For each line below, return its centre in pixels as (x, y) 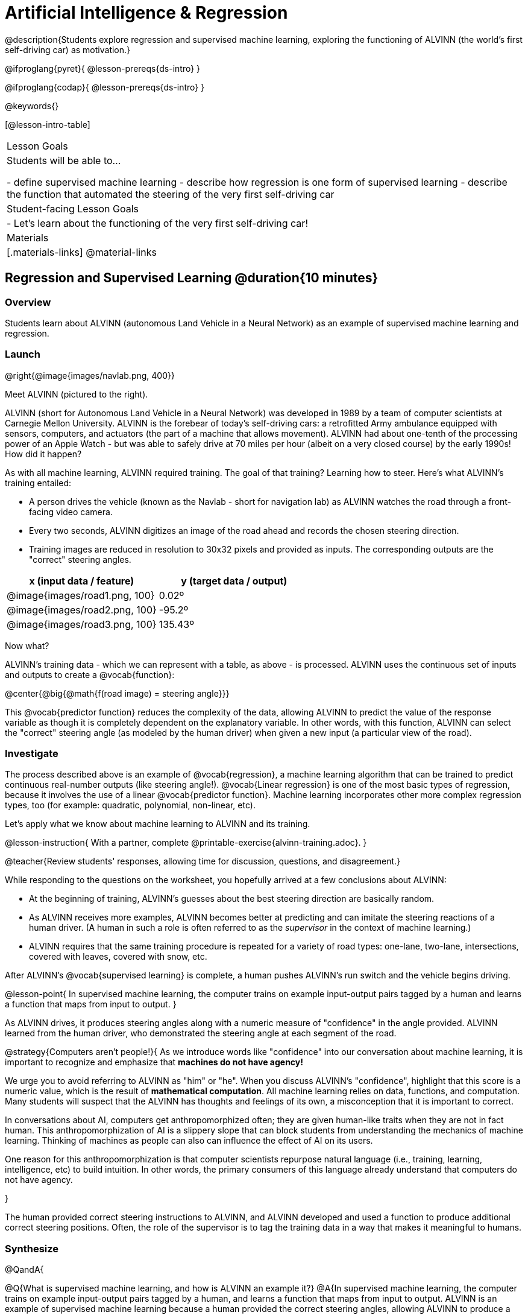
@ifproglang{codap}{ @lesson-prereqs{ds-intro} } (105, 87)
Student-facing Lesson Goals (73, 208)
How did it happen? (43, 454)
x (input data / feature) (82, 581)
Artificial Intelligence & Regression (146, 13)
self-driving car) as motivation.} (68, 49)
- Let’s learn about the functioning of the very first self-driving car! (157, 223)
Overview (28, 302)
